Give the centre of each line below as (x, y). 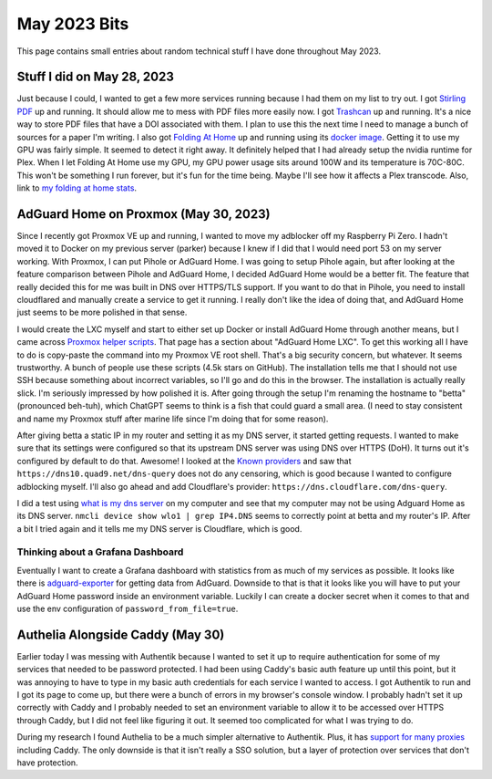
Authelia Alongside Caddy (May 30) (121, 634)
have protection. (47, 763)
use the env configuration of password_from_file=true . (128, 608)
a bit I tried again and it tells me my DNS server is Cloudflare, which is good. (159, 528)
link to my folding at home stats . (77, 188)
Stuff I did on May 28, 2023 (96, 77)
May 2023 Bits (73, 24)
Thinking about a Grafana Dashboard (100, 552)
